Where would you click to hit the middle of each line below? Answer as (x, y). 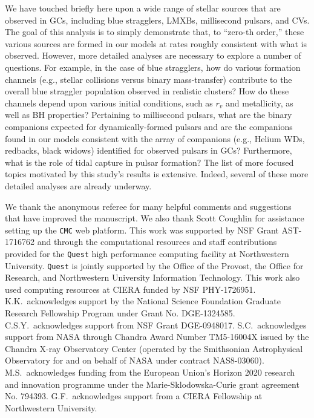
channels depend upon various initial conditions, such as (109, 103)
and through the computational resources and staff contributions (157, 242)
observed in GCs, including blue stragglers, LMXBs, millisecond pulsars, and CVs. (157, 20)
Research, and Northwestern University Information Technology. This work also (152, 277)
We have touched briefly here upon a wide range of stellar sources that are (143, 8)
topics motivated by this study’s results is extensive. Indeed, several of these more (157, 174)
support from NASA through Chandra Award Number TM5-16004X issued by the (157, 337)
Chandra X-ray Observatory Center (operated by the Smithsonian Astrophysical (154, 348)
